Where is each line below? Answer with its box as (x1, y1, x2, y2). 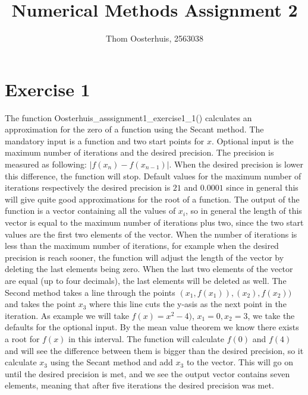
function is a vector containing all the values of (5, 204, 176, 217)
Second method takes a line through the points (5, 286, 175, 298)
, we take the (247, 309, 295, 321)
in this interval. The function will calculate (68, 332, 224, 345)
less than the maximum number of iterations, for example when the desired (5, 239, 279, 252)
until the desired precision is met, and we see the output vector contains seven (5, 367, 290, 380)
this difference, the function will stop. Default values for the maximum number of (5, 169, 301, 182)
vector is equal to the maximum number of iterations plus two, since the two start (5, 216, 304, 228)
